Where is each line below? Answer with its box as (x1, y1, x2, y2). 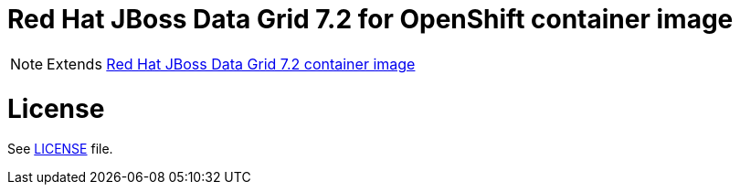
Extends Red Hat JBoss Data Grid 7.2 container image (47, 54, 416, 73)
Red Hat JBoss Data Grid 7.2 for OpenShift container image (7, 4, 734, 35)
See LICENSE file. (7, 141, 113, 157)
